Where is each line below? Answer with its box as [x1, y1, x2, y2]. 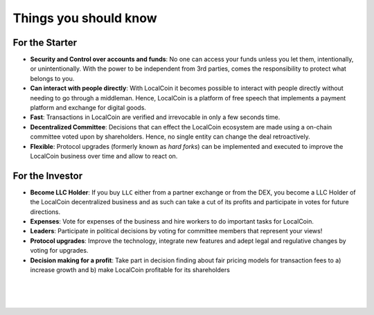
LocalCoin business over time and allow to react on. [30, 152, 178, 160]
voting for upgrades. [30, 246, 89, 255]
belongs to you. [30, 74, 75, 82]
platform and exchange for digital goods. [30, 104, 147, 112]
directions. [30, 208, 61, 216]
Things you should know [12, 10, 157, 26]
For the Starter [12, 37, 78, 48]
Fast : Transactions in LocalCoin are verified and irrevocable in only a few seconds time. [30, 113, 280, 121]
